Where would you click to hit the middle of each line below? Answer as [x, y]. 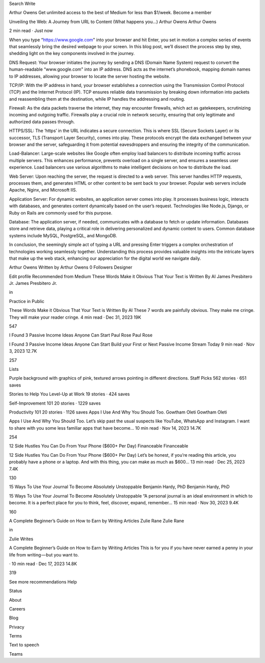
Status [15, 591]
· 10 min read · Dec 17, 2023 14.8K [43, 564]
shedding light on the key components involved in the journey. [72, 54]
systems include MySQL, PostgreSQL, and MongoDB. [63, 235]
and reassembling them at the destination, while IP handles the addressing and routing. [97, 99]
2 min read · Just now [31, 31]
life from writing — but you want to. [44, 554]
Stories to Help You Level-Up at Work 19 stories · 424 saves [69, 394]
